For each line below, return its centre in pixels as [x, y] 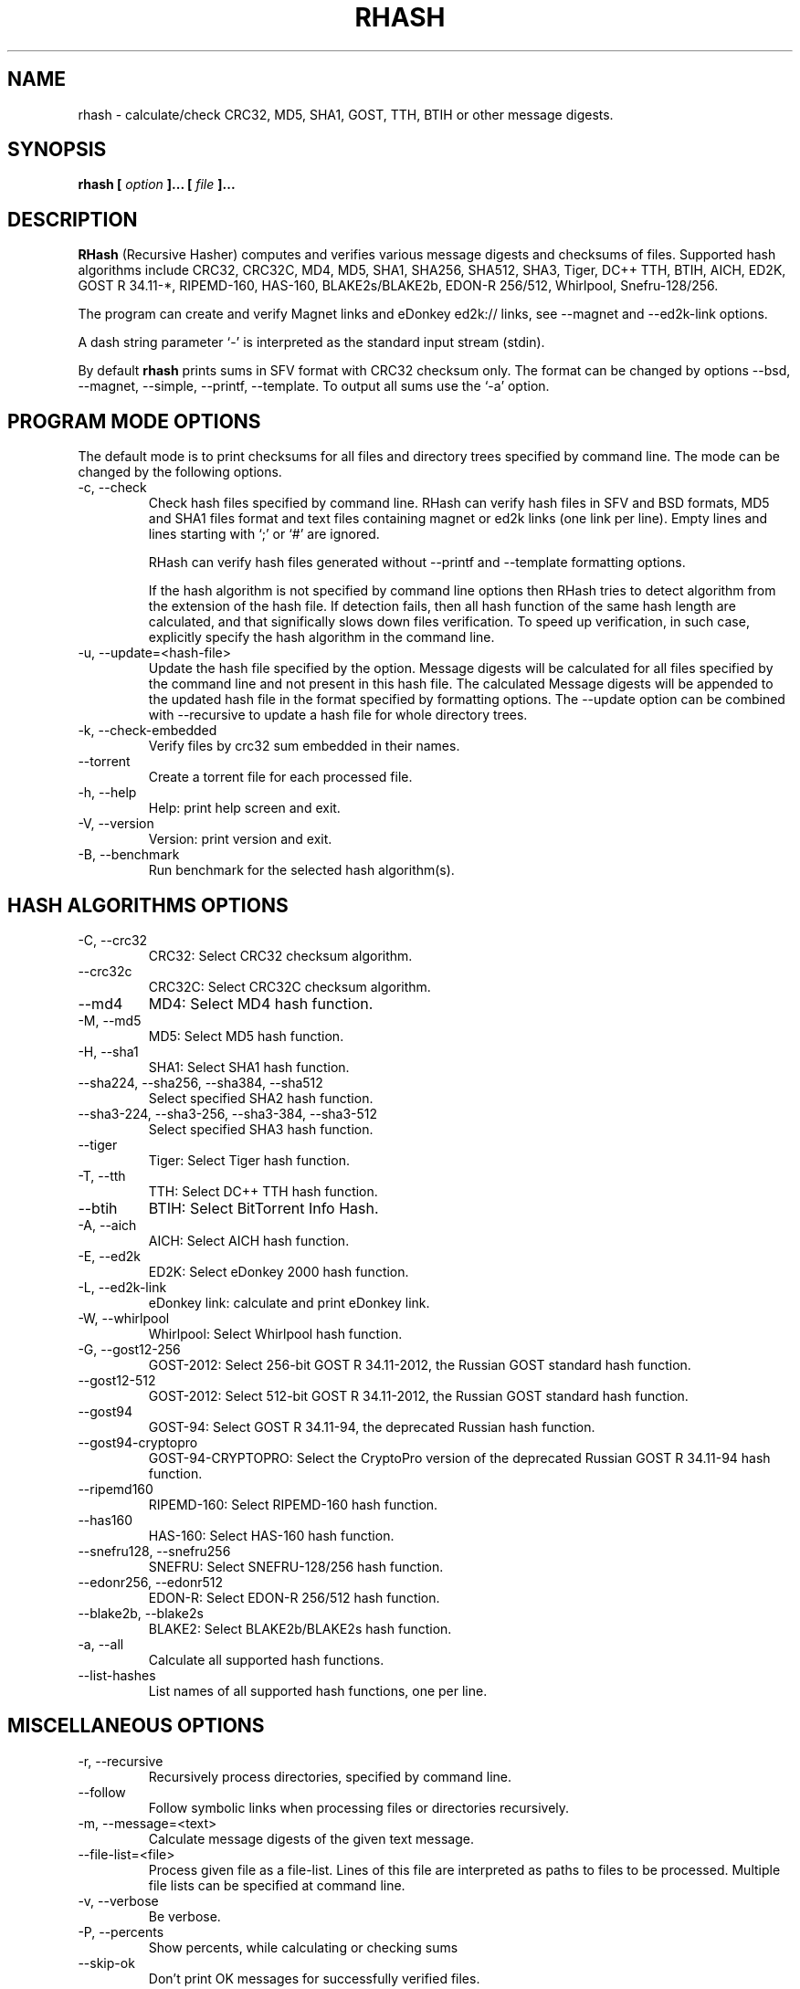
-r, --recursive [121, 1761]
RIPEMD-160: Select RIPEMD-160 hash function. [293, 1504]
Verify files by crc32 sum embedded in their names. [304, 746]
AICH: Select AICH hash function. [249, 1240]
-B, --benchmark [129, 855]
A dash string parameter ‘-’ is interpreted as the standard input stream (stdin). [311, 342]
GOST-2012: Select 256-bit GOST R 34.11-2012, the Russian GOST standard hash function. [420, 1364]
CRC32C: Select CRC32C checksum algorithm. [289, 986]
